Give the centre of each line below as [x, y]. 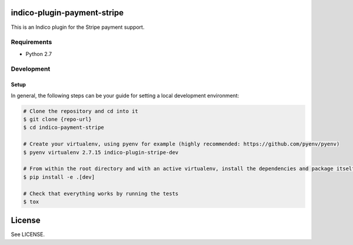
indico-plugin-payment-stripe [67, 13]
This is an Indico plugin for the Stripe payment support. [78, 27]
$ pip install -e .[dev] [59, 177]
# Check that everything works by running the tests [101, 193]
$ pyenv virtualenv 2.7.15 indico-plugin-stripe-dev [101, 152]
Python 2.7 [39, 54]
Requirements [31, 42]
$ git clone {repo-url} [58, 119]
